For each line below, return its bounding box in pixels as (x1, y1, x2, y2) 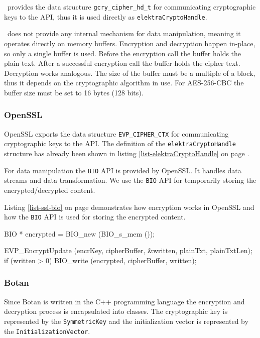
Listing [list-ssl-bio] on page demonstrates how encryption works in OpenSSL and (4, 201, 254, 212)
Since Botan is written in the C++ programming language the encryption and (4, 296, 245, 306)
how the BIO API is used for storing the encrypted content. (4, 211, 186, 222)
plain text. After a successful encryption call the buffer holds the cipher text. (4, 58, 240, 68)
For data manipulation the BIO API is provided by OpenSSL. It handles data (4, 165, 241, 175)
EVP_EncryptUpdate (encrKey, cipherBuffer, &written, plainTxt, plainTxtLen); (4, 245, 252, 256)
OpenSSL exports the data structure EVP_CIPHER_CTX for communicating (4, 128, 229, 139)
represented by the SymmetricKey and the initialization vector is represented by (4, 315, 248, 326)
